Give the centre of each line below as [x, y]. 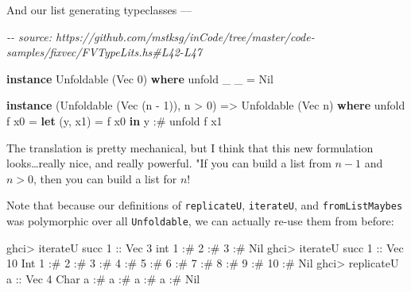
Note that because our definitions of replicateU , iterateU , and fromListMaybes [205, 205]
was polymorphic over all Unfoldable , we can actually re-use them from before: [200, 221]
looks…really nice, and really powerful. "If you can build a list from [169, 163]
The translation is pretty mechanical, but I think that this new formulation [190, 147]
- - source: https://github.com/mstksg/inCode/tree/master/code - [161, 36]
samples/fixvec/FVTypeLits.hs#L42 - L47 [104, 52]
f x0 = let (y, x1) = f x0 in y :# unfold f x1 [114, 120]
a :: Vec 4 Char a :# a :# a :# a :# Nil [103, 278]
